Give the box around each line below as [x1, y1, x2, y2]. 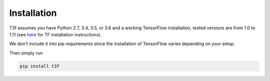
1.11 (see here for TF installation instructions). [9, 31, 102, 37]
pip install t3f [19, 63, 60, 69]
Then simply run [9, 50, 43, 56]
